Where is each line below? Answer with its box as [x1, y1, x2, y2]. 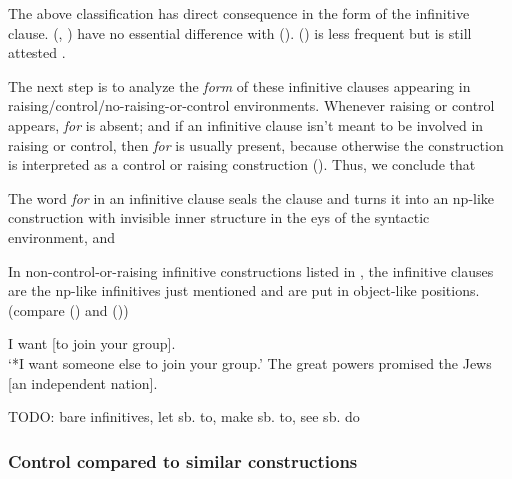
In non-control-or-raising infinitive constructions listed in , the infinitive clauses [8, 260, 494, 281]
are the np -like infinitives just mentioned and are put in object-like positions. [8, 280, 480, 301]
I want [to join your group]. [8, 333, 176, 354]
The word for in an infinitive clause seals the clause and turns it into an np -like [8, 187, 495, 208]
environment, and [8, 226, 116, 247]
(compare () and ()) [8, 299, 129, 320]
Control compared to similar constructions [8, 448, 358, 473]
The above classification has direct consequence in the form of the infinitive [8, 3, 470, 23]
